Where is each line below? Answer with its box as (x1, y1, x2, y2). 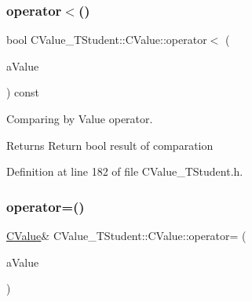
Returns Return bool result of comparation (6, 136, 214, 153)
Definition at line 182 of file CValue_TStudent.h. (6, 163, 243, 180)
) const (6, 84, 40, 100)
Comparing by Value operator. (6, 111, 153, 126)
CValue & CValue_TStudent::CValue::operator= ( (6, 227, 247, 243)
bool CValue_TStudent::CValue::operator (6, 31, 207, 48)
